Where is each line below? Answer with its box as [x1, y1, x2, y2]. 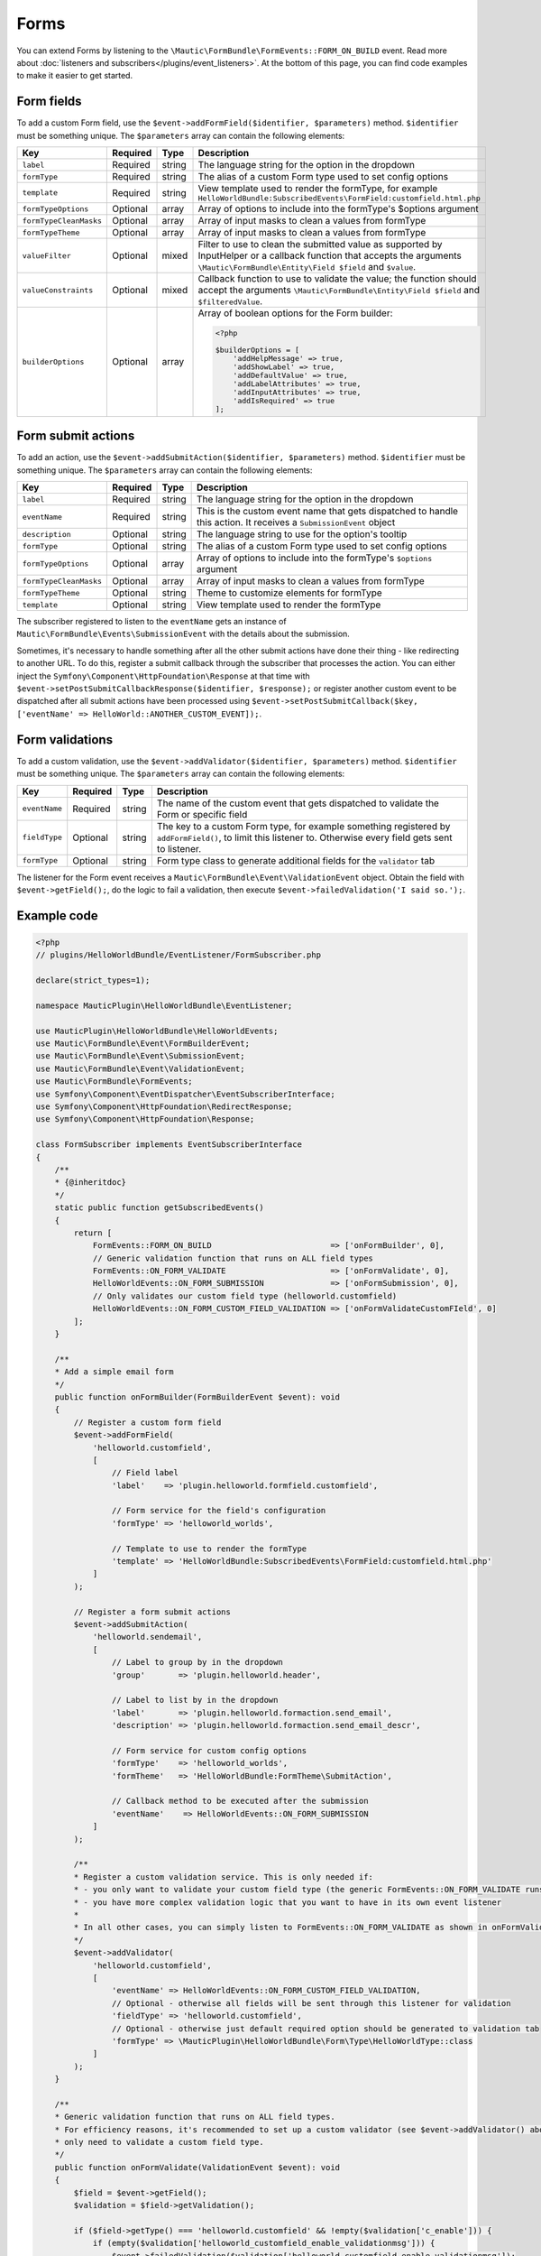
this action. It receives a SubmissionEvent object [197, 516, 396, 529]
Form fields [16, 94, 82, 109]
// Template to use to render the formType [111, 1543, 307, 1554]
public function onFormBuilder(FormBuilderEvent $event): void [54, 1392, 341, 1402]
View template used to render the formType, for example [197, 182, 438, 195]
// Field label [111, 1467, 179, 1478]
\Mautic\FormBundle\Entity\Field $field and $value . [197, 261, 417, 273]
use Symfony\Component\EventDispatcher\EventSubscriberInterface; [35, 1088, 335, 1099]
